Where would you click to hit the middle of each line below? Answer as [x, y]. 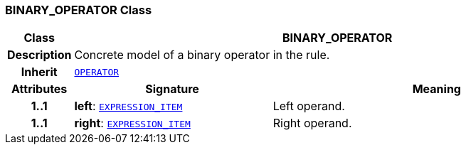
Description [39, 55]
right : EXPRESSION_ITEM [132, 123]
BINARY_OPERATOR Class [79, 10]
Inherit [39, 72]
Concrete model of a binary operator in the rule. [202, 55]
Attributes [39, 89]
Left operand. [309, 106]
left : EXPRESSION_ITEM [128, 106]
